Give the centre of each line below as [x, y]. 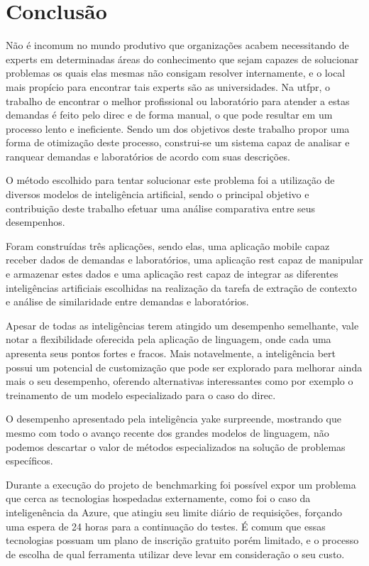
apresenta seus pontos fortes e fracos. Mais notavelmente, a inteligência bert [171, 353]
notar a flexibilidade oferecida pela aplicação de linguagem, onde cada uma [169, 339]
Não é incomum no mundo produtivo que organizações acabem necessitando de [177, 45]
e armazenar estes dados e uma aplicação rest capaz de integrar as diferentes [172, 274]
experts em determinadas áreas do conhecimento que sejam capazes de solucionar [182, 59]
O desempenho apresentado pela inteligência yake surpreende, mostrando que [174, 419]
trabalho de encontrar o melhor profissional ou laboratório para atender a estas [178, 100]
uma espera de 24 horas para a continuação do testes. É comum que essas [166, 526]
